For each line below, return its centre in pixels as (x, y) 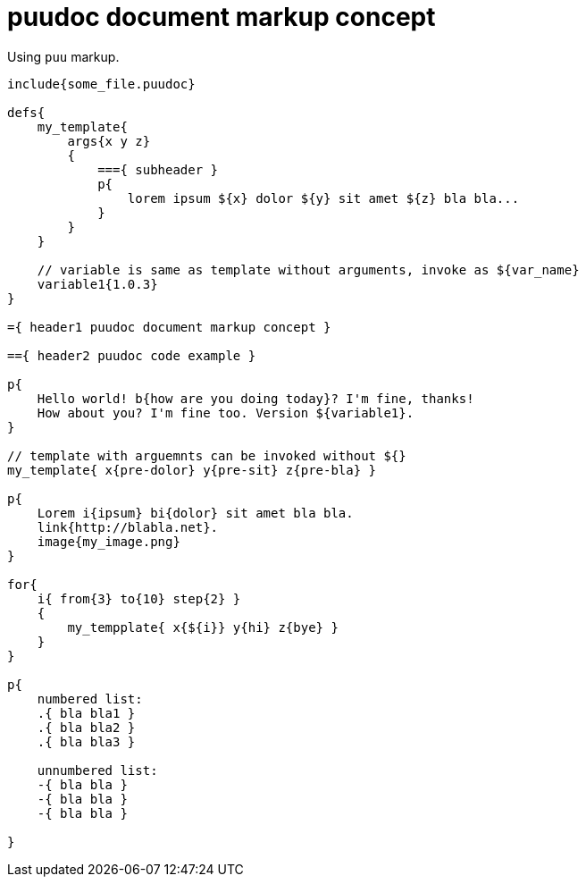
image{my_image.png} (109, 541)
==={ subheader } (158, 169)
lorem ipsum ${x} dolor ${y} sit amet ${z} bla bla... (323, 198)
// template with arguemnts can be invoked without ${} (207, 455)
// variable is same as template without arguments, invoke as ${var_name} (308, 269)
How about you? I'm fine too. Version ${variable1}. (226, 413)
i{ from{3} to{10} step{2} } (139, 598)
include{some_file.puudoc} (101, 84)
